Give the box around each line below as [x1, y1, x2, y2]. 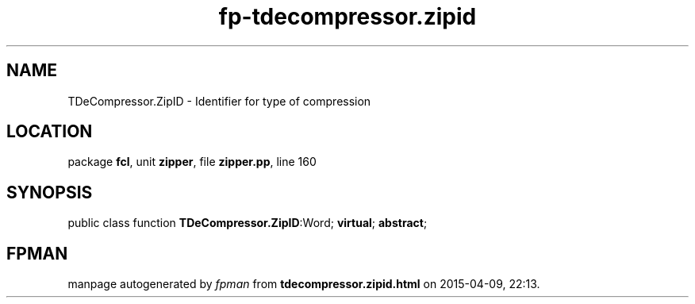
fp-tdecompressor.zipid [218, 3, 477, 30]
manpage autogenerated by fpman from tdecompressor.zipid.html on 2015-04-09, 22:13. [67, 277, 540, 291]
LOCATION [6, 121, 93, 142]
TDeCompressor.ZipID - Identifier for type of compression [67, 94, 371, 108]
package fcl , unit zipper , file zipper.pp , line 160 [67, 155, 317, 169]
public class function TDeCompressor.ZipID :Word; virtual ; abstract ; [67, 216, 428, 230]
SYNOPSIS [6, 182, 93, 202]
